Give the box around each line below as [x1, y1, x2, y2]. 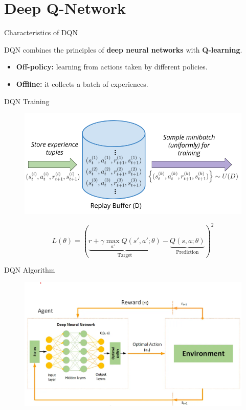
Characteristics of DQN [4, 27, 78, 38]
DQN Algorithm [4, 264, 55, 275]
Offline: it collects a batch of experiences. [16, 78, 148, 89]
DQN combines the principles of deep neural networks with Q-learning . [4, 44, 242, 55]
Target [117, 252, 132, 258]
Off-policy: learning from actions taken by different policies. [16, 61, 208, 72]
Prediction [176, 250, 199, 255]
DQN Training [4, 95, 50, 106]
